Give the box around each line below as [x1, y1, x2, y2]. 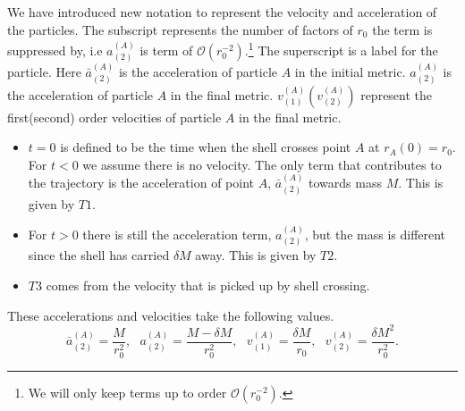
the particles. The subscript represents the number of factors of [7, 20, 353, 38]
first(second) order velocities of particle [7, 107, 222, 126]
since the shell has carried [28, 246, 170, 264]
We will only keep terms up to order [28, 382, 227, 401]
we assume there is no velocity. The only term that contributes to [82, 155, 442, 173]
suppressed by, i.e [7, 40, 103, 59]
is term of [139, 40, 193, 59]
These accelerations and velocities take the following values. [7, 306, 334, 324]
